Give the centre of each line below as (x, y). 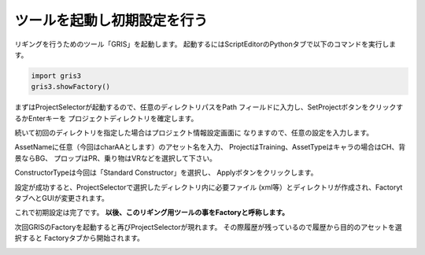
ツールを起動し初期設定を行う (111, 20)
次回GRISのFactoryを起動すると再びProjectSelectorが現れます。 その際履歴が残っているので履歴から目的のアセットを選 (209, 227)
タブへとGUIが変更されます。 (62, 198)
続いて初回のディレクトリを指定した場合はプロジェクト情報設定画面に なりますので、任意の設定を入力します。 (194, 133)
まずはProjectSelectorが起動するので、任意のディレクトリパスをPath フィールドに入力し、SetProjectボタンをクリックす (209, 107)
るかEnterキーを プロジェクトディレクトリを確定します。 (106, 118)
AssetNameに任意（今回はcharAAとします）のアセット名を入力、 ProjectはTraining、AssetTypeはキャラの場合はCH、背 (210, 147)
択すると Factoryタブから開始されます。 (79, 238)
